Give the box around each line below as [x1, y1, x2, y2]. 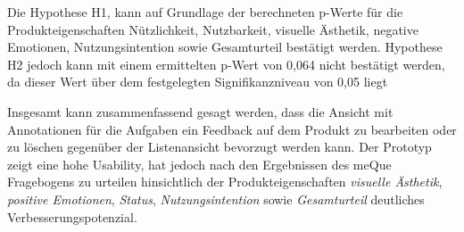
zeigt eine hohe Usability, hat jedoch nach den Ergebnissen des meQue [7, 154, 392, 173]
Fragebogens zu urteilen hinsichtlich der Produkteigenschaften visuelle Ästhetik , [7, 172, 443, 191]
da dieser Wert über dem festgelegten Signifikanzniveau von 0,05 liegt [7, 72, 388, 91]
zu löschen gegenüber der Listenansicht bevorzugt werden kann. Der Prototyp [7, 137, 432, 156]
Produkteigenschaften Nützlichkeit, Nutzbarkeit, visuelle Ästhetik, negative [7, 20, 418, 38]
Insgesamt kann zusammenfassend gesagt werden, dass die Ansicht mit [7, 102, 394, 120]
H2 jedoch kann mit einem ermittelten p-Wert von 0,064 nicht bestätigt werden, [7, 54, 445, 73]
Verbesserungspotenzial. [7, 207, 137, 226]
